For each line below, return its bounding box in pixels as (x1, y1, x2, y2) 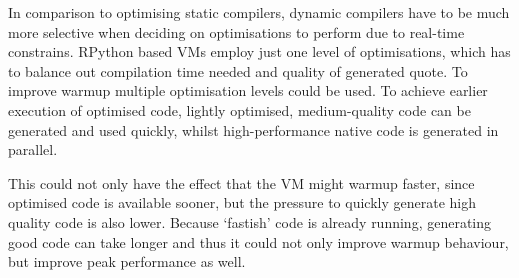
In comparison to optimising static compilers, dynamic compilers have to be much (8, 2, 510, 22)
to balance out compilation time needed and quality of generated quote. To (8, 60, 468, 81)
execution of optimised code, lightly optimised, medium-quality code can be (8, 99, 471, 120)
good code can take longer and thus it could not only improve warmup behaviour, (8, 231, 509, 252)
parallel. (8, 139, 58, 160)
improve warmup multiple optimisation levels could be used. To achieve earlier (8, 80, 488, 101)
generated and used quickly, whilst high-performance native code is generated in (8, 119, 499, 140)
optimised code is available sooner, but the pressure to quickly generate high (8, 192, 476, 213)
